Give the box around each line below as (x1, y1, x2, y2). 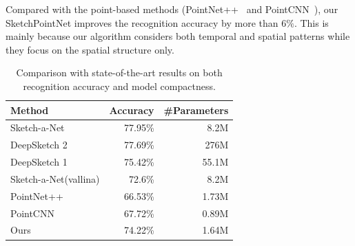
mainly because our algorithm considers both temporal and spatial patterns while (6, 29, 350, 43)
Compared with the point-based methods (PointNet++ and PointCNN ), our (6, 2, 338, 16)
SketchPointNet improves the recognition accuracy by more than (6, 15, 278, 30)
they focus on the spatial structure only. (6, 42, 174, 56)
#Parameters (163, 102, 229, 117)
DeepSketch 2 (10, 137, 68, 152)
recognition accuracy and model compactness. (23, 78, 216, 93)
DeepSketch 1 (10, 155, 68, 169)
